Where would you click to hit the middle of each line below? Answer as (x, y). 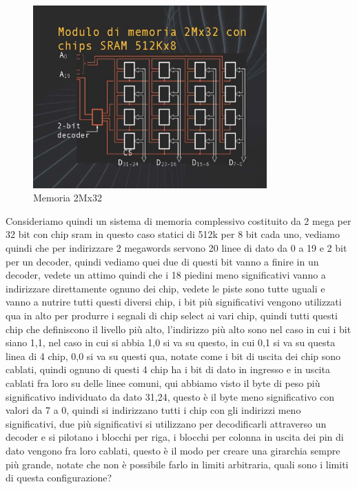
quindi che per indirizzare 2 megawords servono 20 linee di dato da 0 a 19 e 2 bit (176, 248)
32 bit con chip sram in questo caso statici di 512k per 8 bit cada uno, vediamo (173, 234)
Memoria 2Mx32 (68, 198)
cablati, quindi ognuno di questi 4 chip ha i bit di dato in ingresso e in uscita (168, 369)
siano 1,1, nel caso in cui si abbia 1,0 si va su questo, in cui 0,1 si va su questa (171, 342)
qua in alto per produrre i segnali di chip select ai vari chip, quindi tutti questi (172, 315)
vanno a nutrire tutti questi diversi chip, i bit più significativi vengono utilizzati (174, 302)
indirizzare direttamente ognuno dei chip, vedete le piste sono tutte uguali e (165, 288)
